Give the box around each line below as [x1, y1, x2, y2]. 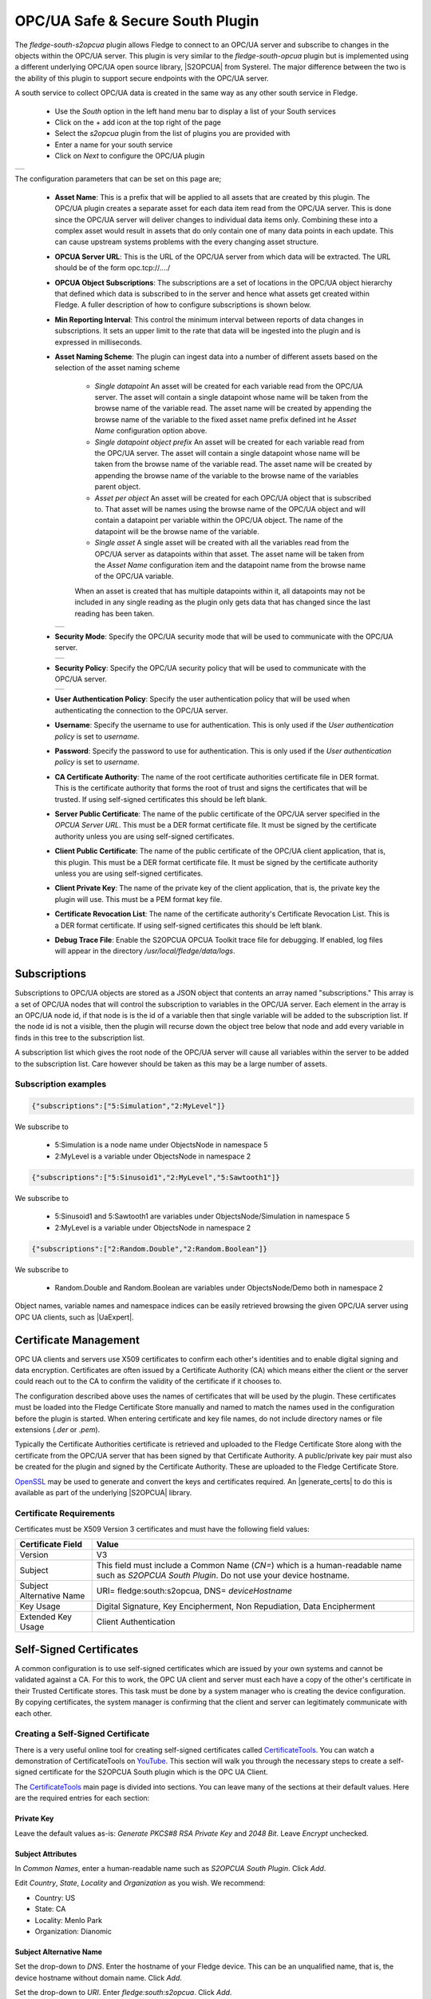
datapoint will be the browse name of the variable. [94, 526, 259, 536]
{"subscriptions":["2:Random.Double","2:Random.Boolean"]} [31, 1244, 267, 1253]
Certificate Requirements [14, 1507, 116, 1518]
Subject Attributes [14, 1849, 77, 1858]
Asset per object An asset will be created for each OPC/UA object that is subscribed [94, 493, 371, 503]
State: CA [34, 1904, 66, 1914]
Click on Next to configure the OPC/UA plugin [54, 151, 205, 161]
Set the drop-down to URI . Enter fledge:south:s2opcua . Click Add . [14, 1988, 232, 1997]
